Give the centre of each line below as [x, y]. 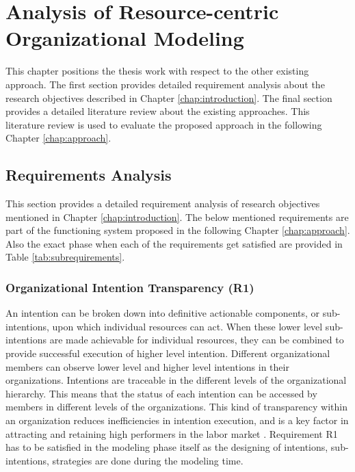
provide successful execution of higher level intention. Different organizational [168, 353]
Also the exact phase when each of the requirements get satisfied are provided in [174, 243]
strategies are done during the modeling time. [148, 460]
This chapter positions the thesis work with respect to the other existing [157, 71]
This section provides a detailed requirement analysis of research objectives [163, 204]
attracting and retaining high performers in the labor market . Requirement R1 [172, 433]
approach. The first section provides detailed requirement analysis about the [165, 84]
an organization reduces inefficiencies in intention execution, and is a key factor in [177, 420]
